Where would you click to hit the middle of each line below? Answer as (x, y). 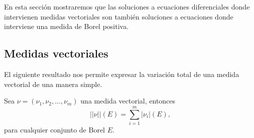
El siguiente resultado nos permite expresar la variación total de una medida (122, 74)
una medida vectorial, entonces (128, 101)
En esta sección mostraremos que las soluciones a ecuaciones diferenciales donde (127, 6)
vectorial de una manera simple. (53, 84)
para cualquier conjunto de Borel (54, 129)
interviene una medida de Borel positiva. (67, 26)
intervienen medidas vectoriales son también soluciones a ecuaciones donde (119, 16)
